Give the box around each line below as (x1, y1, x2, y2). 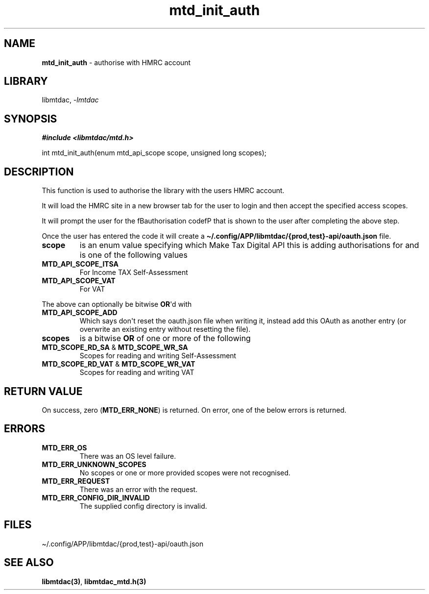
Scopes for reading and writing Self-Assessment (79, 351, 237, 360)
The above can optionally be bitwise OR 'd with (42, 300, 192, 309)
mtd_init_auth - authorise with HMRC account (42, 58, 191, 67)
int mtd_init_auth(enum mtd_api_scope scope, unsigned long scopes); (42, 148, 267, 157)
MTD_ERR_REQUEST (42, 476, 110, 485)
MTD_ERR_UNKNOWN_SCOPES (42, 460, 146, 469)
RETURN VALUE (4, 385, 83, 397)
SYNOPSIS (4, 112, 57, 125)
